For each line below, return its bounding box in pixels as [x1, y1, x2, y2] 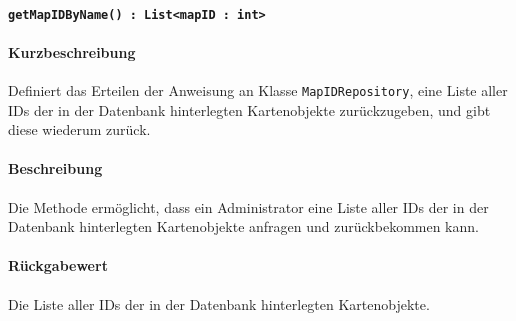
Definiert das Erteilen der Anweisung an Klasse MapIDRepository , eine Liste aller [8, 80, 508, 101]
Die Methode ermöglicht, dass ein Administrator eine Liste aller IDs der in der [8, 196, 489, 217]
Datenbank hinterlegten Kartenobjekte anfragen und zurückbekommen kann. [8, 216, 479, 237]
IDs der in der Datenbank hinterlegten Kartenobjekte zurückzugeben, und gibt [8, 99, 491, 120]
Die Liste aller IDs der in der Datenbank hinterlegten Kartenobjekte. [8, 293, 430, 314]
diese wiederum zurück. [8, 119, 151, 140]
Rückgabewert [8, 255, 108, 276]
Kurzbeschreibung [8, 41, 136, 62]
